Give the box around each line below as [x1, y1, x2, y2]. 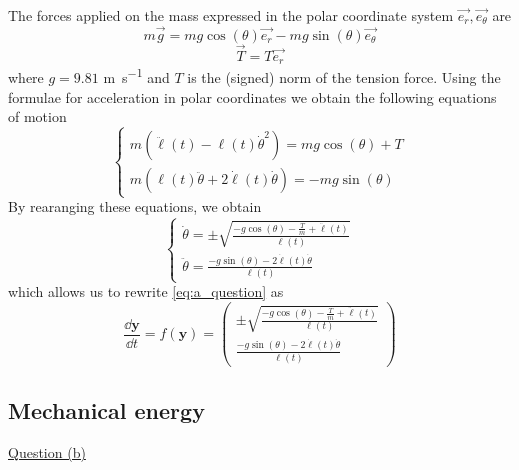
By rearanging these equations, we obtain [8, 196, 262, 217]
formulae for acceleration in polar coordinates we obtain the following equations [8, 86, 497, 107]
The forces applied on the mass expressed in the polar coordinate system [8, 5, 454, 25]
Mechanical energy [8, 395, 205, 426]
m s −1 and [103, 64, 170, 88]
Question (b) [8, 442, 86, 463]
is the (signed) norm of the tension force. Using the [187, 67, 501, 88]
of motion [8, 106, 67, 127]
